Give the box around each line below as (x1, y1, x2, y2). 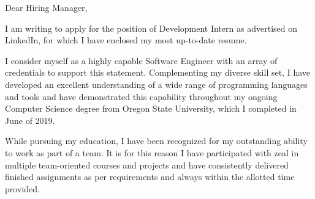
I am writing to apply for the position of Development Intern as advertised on (5, 21, 297, 34)
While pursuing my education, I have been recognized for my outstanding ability (5, 134, 308, 147)
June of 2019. (5, 114, 55, 126)
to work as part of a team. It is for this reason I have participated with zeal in (5, 146, 299, 159)
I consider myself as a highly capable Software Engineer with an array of (5, 54, 278, 67)
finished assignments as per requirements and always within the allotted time (5, 170, 295, 183)
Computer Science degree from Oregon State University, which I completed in (5, 102, 297, 115)
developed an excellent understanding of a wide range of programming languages (5, 78, 308, 90)
